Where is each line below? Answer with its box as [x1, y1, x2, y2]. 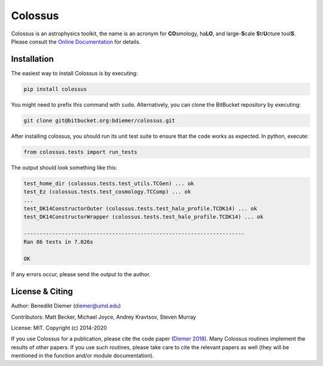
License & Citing [11, 286, 73, 297]
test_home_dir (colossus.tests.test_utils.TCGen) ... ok [23, 180, 194, 187]
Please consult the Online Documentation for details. [11, 38, 141, 45]
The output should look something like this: [11, 164, 118, 171]
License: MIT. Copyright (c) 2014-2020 [11, 324, 107, 331]
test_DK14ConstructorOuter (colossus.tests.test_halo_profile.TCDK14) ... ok [23, 205, 257, 212]
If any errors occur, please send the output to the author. [11, 271, 151, 278]
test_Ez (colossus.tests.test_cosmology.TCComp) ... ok [23, 189, 191, 195]
